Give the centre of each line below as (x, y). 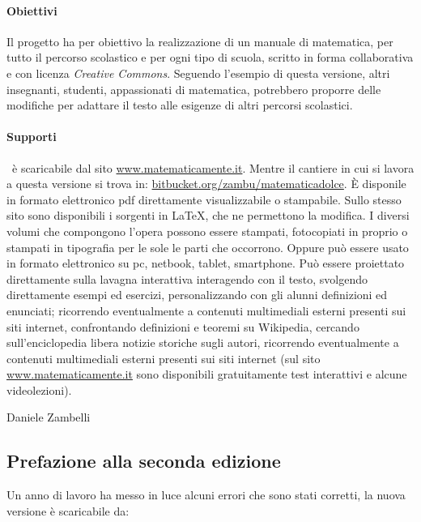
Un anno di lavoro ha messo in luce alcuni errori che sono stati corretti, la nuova (206, 495)
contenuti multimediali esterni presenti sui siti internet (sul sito (164, 358)
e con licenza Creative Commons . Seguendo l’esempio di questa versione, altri (198, 73)
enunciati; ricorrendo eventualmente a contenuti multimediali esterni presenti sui (206, 310)
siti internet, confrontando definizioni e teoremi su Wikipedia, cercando (183, 326)
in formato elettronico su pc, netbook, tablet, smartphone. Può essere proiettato (206, 263)
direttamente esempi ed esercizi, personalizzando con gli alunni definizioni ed (197, 295)
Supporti (32, 137)
